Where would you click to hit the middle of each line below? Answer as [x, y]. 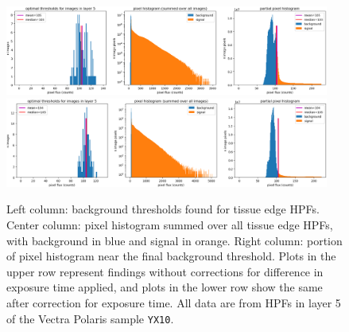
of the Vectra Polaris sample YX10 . [90, 318]
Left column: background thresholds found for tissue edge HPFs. [163, 209]
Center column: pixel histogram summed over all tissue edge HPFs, [170, 225]
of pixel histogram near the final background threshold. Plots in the [171, 256]
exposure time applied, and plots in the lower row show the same [165, 287]
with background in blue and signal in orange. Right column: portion [174, 240]
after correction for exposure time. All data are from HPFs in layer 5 [174, 302]
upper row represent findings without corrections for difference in [165, 271]
